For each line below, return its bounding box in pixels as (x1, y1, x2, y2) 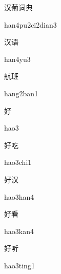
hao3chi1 (4, 157, 32, 167)
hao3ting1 (4, 260, 35, 270)
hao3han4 (4, 191, 34, 202)
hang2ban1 (4, 88, 38, 98)
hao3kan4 (4, 225, 34, 236)
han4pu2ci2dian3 (4, 19, 57, 30)
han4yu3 (4, 53, 31, 64)
